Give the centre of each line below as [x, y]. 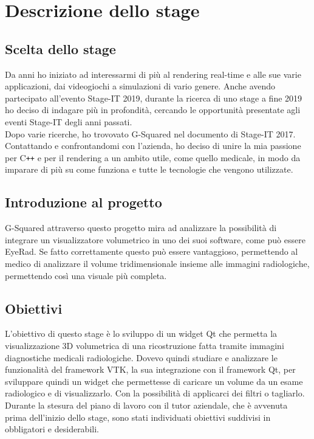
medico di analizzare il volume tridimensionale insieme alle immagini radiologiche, [157, 263]
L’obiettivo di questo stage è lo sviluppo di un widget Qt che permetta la [141, 334]
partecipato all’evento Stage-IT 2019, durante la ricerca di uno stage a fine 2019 [154, 98]
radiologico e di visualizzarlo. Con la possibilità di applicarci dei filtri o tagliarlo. [155, 393]
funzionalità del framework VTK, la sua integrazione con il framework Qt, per [150, 369]
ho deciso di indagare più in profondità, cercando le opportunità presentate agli [153, 110]
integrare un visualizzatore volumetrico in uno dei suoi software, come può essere [155, 239]
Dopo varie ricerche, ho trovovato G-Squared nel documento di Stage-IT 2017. [150, 133]
